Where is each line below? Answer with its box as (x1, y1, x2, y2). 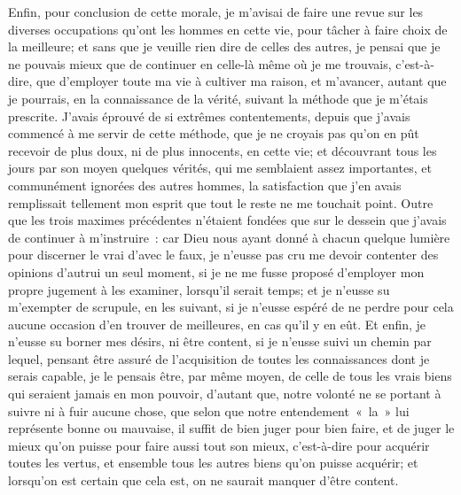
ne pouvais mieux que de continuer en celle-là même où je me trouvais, (8, 54, 392, 73)
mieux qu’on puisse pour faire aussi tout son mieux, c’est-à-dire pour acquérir (8, 436, 430, 454)
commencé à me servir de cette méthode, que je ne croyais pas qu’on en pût (8, 124, 419, 143)
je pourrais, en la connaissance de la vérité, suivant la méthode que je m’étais (8, 89, 428, 107)
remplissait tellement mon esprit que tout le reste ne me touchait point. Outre (8, 193, 434, 212)
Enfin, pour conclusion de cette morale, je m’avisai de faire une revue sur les (8, 3, 424, 20)
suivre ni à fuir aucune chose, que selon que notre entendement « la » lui (8, 401, 410, 420)
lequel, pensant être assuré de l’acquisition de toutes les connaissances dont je (8, 349, 430, 367)
